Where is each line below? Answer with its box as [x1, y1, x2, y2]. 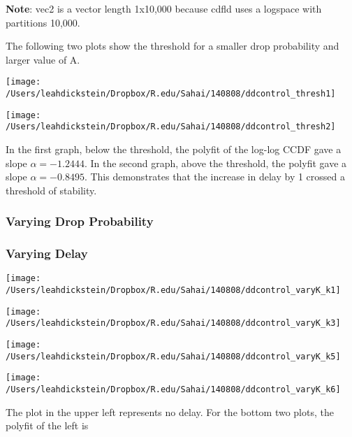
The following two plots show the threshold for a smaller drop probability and [6, 38, 339, 53]
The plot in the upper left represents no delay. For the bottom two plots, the [6, 404, 334, 419]
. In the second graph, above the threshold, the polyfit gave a [84, 155, 347, 170]
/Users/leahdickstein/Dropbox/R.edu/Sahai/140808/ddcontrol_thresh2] [6, 122, 336, 132]
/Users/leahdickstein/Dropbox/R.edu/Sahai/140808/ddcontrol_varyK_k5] [6, 351, 341, 361]
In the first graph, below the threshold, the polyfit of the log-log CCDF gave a [6, 142, 342, 156]
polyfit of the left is [6, 418, 89, 433]
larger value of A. [6, 52, 80, 66]
